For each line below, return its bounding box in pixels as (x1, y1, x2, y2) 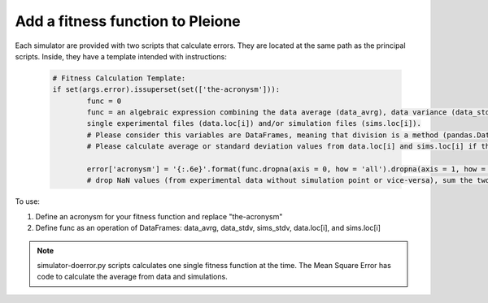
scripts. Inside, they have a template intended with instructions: (15, 51, 227, 61)
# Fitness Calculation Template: (52, 73, 186, 83)
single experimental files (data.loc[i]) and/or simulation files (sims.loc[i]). (86, 119, 422, 128)
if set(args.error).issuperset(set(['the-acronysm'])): (52, 85, 281, 94)
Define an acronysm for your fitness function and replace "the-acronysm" (35, 211, 283, 221)
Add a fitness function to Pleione (15, 12, 242, 30)
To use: (15, 197, 41, 206)
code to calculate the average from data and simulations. (37, 272, 228, 282)
